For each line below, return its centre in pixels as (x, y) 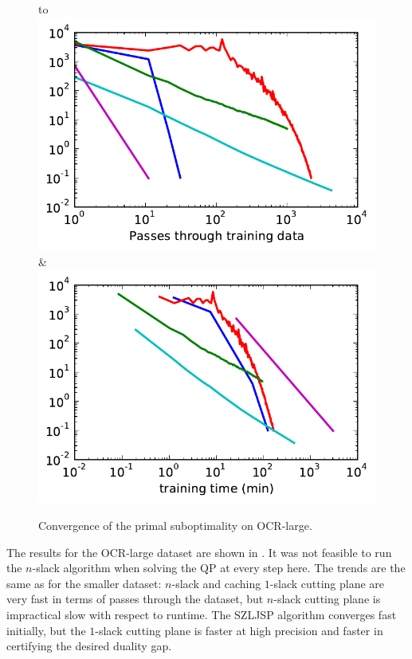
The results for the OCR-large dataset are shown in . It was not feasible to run (199, 552)
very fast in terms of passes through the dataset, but (135, 599)
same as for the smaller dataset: (84, 583)
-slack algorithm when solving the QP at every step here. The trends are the (219, 568)
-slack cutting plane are (327, 583)
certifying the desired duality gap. (89, 646)
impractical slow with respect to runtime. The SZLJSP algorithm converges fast (202, 614)
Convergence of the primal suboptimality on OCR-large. (175, 526)
